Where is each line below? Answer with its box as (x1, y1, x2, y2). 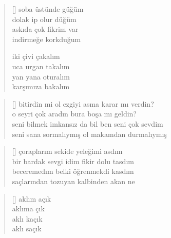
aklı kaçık (12, 213, 43, 224)
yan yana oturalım (12, 71, 70, 82)
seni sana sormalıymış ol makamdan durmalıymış (12, 128, 167, 139)
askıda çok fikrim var (12, 24, 79, 34)
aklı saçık (12, 223, 42, 234)
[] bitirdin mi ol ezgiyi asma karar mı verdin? (12, 98, 154, 109)
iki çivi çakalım (12, 51, 60, 62)
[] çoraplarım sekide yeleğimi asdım (12, 146, 123, 156)
